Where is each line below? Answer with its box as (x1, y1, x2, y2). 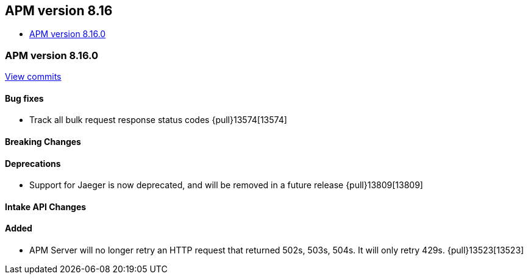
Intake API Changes (5, 201, 87, 212)
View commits (5, 71, 62, 82)
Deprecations (5, 158, 61, 169)
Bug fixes (5, 93, 44, 104)
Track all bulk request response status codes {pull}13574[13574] (29, 115, 287, 125)
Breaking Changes (5, 136, 81, 147)
